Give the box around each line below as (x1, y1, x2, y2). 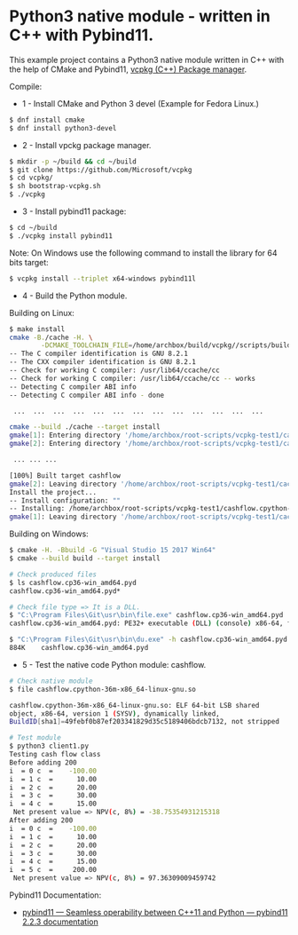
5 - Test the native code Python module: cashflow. (21, 659, 207, 670)
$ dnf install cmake (9, 115, 86, 124)
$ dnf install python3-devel (9, 123, 117, 132)
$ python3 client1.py (9, 741, 90, 751)
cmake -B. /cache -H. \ (9, 333, 93, 342)
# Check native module (9, 677, 93, 685)
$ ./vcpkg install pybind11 (9, 231, 114, 241)
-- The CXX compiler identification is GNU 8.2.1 (9, 358, 197, 367)
